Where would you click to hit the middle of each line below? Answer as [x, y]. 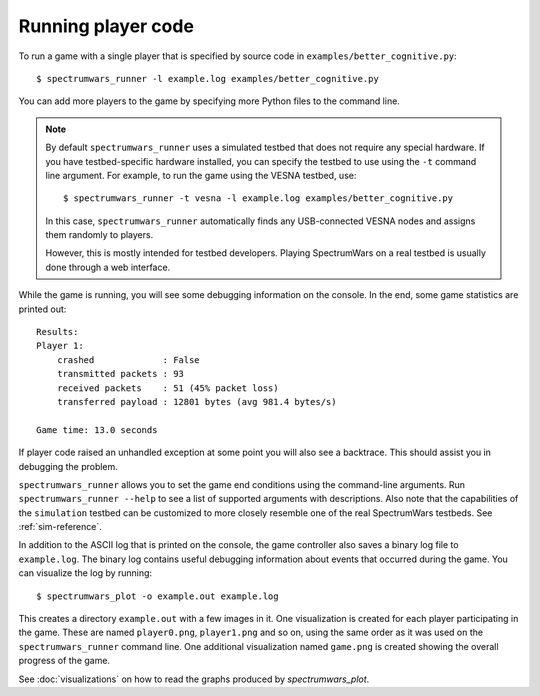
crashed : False [128, 359]
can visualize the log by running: [85, 573]
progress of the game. [64, 661]
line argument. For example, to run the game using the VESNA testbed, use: [201, 175]
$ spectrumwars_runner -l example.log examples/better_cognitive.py [207, 78]
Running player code [106, 26]
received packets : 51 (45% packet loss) [167, 388]
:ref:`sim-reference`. [60, 527]
